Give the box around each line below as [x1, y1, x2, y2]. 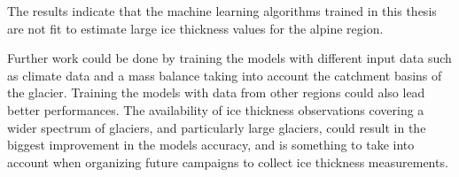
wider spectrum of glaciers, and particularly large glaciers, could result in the [7, 118, 426, 136]
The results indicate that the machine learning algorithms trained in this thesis [7, 2, 437, 19]
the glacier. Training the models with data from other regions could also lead [7, 83, 425, 102]
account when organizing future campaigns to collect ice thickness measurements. [7, 152, 448, 171]
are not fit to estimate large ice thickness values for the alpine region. [7, 19, 384, 37]
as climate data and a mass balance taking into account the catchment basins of [7, 65, 442, 84]
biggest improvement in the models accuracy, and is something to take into [7, 135, 415, 154]
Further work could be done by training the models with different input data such [7, 49, 452, 67]
